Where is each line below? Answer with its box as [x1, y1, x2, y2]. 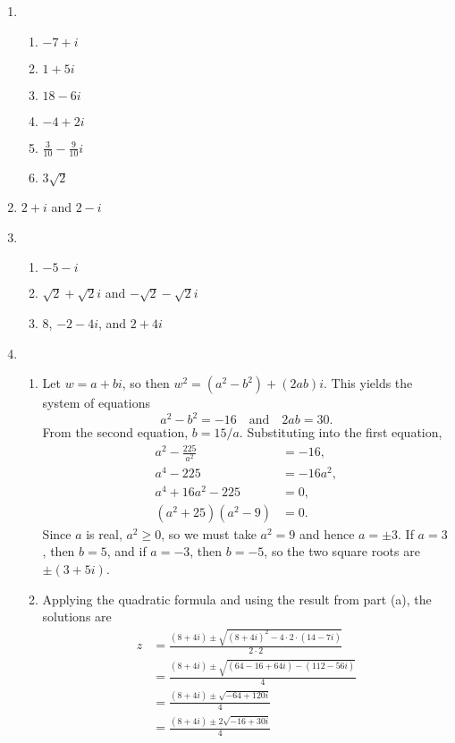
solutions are [42, 607, 112, 626]
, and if [106, 542, 147, 561]
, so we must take [161, 524, 257, 543]
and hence [299, 524, 355, 543]
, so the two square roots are [264, 542, 420, 561]
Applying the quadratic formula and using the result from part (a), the [42, 589, 432, 608]
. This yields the [324, 374, 413, 393]
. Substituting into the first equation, [239, 423, 442, 442]
